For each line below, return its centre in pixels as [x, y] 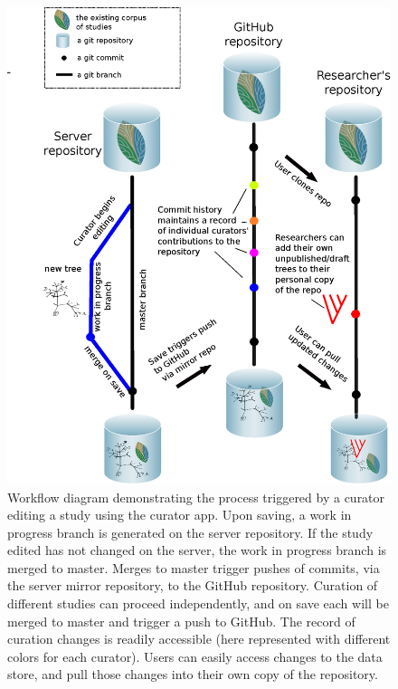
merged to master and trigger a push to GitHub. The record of [181, 621]
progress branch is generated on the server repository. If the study [190, 532]
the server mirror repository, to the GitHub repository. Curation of [193, 585]
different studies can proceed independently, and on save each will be [198, 603]
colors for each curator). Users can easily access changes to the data [195, 656]
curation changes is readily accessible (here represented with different [199, 639]
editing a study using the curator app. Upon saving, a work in [180, 515]
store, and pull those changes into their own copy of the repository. [193, 674]
